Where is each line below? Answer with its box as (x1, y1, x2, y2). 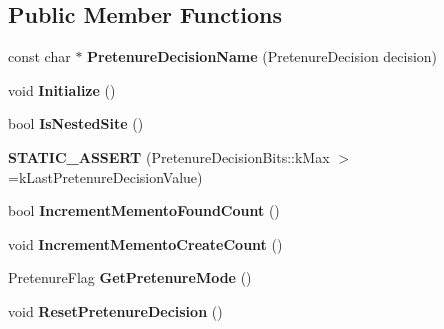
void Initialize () (8, 79, 116, 100)
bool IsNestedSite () (8, 113, 144, 134)
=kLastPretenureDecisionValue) (8, 166, 203, 187)
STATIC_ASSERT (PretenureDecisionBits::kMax (8, 146, 330, 167)
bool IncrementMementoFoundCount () (8, 200, 280, 221)
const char (8, 46, 71, 67)
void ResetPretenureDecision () (8, 300, 223, 321)
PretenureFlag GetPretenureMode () (8, 267, 252, 288)
